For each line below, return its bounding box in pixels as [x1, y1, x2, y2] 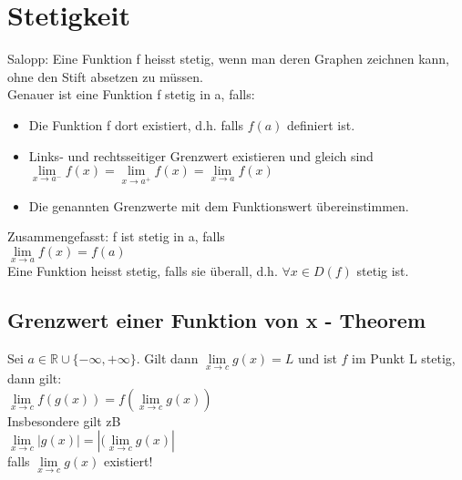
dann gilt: [7, 369, 62, 388]
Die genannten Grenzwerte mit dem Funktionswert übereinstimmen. [28, 196, 409, 215]
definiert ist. [287, 115, 355, 134]
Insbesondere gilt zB [7, 411, 121, 430]
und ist [298, 349, 337, 368]
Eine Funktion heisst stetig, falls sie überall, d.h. [7, 261, 278, 281]
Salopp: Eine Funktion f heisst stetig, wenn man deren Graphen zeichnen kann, [7, 49, 450, 68]
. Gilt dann [136, 349, 199, 368]
